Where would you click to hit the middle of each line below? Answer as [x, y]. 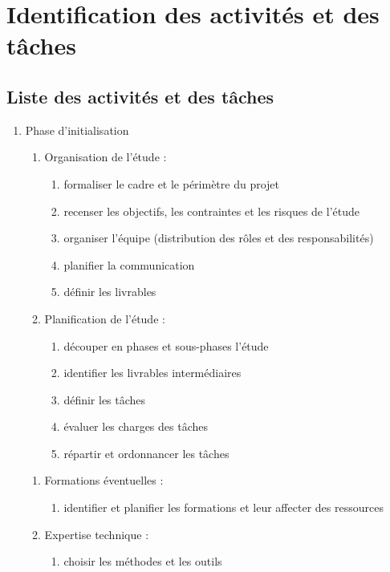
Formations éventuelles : [104, 480]
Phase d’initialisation [77, 130]
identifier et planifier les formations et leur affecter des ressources [223, 507]
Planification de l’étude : [105, 318]
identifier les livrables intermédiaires [152, 373]
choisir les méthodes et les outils [143, 561]
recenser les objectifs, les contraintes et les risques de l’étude [211, 211]
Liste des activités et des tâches [140, 96]
